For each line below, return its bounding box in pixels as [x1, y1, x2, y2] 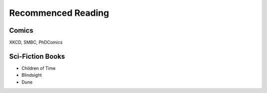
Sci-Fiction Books [9, 52, 65, 60]
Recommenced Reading [9, 7, 109, 18]
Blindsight [21, 72, 42, 78]
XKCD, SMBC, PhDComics [9, 40, 63, 46]
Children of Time [21, 65, 56, 71]
